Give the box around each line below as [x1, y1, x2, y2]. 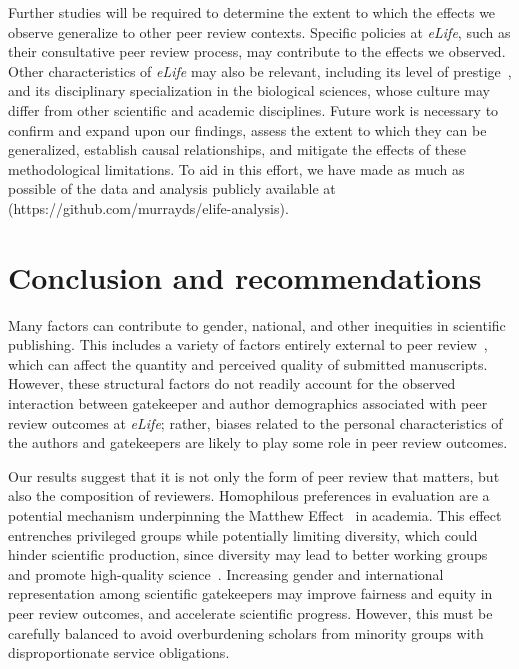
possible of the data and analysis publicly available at [8, 178, 336, 199]
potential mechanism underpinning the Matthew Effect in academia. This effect [8, 505, 502, 525]
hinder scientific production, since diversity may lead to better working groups [8, 544, 488, 565]
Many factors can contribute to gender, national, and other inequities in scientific [8, 314, 506, 335]
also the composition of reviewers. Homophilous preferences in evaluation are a [8, 485, 490, 506]
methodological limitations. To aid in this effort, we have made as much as [8, 158, 465, 179]
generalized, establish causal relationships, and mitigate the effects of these [8, 139, 466, 160]
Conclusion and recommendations [8, 256, 482, 297]
